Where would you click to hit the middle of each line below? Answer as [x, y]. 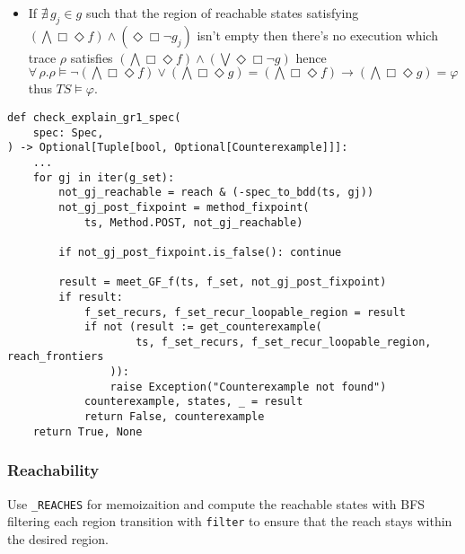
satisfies [92, 57]
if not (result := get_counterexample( [203, 327]
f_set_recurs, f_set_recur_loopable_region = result [245, 312]
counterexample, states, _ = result [193, 402]
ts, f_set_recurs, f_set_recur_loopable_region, [284, 342]
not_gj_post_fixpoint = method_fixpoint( [184, 207]
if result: [91, 297]
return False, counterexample [174, 417]
